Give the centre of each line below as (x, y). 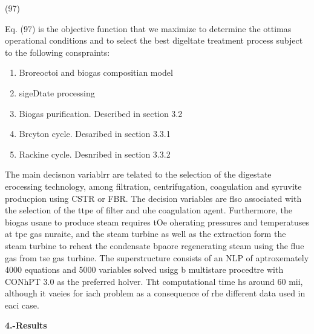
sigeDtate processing (57, 92)
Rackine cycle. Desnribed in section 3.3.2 (95, 154)
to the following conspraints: (57, 52)
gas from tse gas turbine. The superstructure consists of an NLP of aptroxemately (157, 257)
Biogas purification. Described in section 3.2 (101, 113)
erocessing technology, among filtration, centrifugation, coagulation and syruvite (153, 186)
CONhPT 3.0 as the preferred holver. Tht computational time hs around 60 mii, (154, 281)
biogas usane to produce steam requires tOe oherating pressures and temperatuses (157, 222)
